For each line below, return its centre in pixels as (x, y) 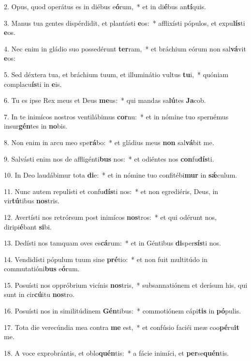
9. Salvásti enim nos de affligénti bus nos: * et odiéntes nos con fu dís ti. (109, 158)
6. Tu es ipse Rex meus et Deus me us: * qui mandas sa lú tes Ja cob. (105, 100)
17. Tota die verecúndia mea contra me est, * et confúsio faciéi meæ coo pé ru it (122, 327)
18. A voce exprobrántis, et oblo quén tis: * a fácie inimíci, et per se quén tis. (117, 353)
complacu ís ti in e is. (33, 84)
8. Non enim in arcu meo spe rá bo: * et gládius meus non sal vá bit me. (109, 142)
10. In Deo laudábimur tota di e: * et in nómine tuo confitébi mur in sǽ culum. (121, 175)
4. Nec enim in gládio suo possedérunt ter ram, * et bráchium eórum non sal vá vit (125, 48)
